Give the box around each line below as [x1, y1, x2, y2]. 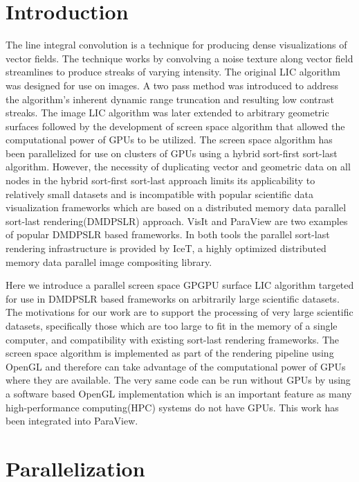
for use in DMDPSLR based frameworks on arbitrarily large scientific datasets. [6, 291, 340, 305]
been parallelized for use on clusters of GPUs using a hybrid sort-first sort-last [6, 145, 338, 160]
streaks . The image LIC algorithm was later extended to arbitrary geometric [6, 105, 329, 120]
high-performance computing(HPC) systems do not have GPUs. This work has [6, 400, 339, 414]
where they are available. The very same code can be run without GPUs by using [6, 373, 351, 387]
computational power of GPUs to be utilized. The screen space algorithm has [6, 132, 333, 147]
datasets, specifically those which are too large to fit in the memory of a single [6, 319, 338, 332]
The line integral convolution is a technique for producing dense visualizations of [6, 37, 347, 52]
